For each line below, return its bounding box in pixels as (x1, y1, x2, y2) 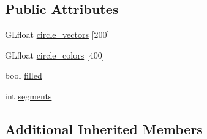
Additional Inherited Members (5, 119, 203, 138)
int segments (5, 89, 52, 102)
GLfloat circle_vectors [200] (5, 28, 110, 41)
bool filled (5, 69, 42, 82)
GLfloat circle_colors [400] (5, 48, 105, 61)
